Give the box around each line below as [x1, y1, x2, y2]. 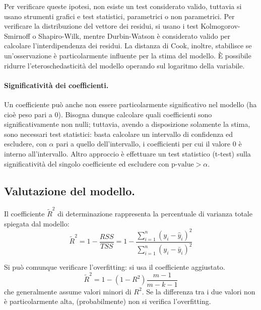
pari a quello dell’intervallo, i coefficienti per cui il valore [56, 138, 231, 149]
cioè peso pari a [4, 109, 52, 119]
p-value [171, 161, 194, 168]
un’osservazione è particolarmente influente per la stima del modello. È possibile [4, 50, 251, 60]
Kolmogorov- [201, 21, 240, 31]
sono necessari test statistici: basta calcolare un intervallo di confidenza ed [4, 128, 233, 139]
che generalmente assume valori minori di [4, 286, 132, 296]
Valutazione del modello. [4, 183, 135, 198]
